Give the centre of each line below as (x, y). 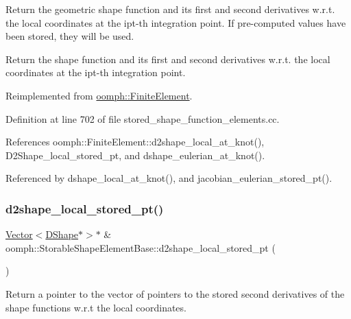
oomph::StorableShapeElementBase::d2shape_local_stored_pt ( (141, 247)
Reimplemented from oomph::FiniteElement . (99, 95)
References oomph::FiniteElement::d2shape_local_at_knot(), (135, 142)
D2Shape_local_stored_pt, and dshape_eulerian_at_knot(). (135, 155)
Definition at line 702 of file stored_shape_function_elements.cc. (143, 118)
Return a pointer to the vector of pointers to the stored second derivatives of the (175, 293)
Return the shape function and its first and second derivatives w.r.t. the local (168, 59)
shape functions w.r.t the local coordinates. (96, 307)
